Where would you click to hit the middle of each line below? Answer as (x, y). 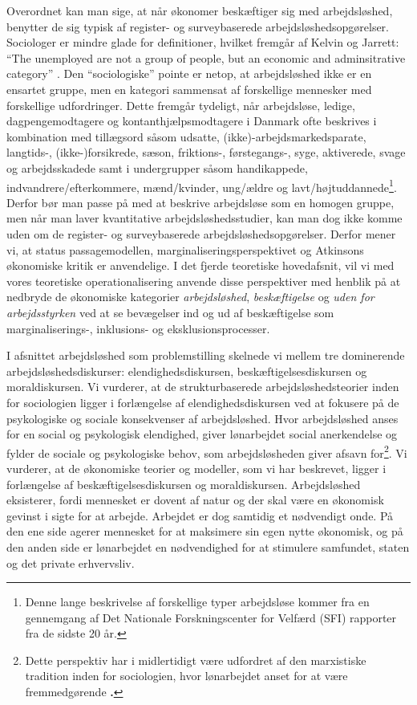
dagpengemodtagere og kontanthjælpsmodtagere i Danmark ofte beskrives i (192, 121)
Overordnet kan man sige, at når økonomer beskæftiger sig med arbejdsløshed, (200, 10)
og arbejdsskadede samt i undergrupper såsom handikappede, (157, 167)
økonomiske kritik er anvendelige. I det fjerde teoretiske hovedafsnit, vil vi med (200, 265)
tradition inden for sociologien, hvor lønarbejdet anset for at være (186, 676)
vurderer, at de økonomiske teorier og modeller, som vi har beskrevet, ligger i (196, 468)
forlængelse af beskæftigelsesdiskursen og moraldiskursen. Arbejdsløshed (184, 484)
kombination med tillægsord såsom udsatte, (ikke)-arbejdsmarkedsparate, (186, 136)
